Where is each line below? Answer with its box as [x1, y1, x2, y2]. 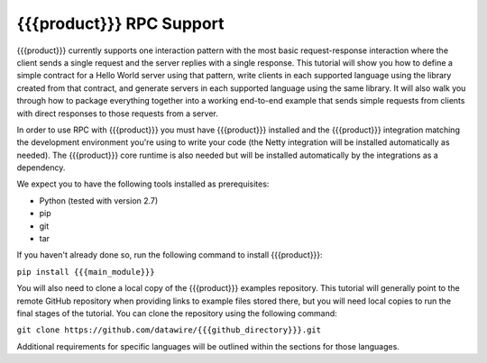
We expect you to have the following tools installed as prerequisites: [16, 178, 270, 189]
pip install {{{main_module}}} [16, 267, 155, 277]
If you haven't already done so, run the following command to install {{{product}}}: [16, 250, 324, 260]
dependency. [16, 162, 66, 173]
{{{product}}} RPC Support [16, 14, 225, 33]
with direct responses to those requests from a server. [16, 108, 218, 119]
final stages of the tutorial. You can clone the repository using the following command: [16, 307, 337, 319]
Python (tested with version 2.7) [39, 195, 159, 206]
